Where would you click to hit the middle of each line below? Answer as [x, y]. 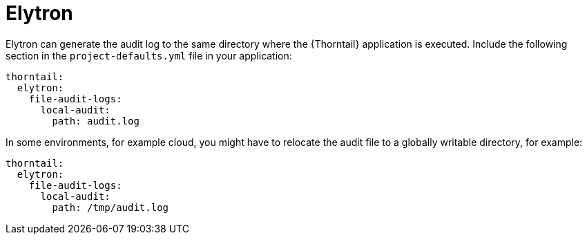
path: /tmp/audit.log [110, 207]
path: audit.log [96, 121]
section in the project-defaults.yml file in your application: [149, 55]
